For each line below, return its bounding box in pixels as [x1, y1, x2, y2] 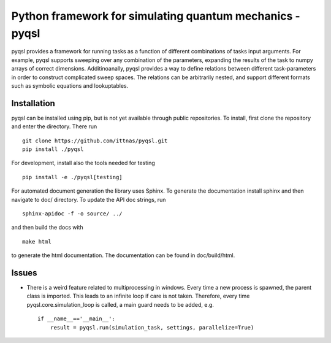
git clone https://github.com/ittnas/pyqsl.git [22, 137, 168, 144]
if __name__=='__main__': [37, 315, 116, 322]
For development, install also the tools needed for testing [11, 160, 156, 167]
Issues [11, 268, 37, 278]
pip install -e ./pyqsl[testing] [22, 174, 123, 180]
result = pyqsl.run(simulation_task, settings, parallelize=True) [50, 324, 254, 331]
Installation [11, 98, 55, 109]
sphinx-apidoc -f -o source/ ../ [22, 210, 123, 217]
